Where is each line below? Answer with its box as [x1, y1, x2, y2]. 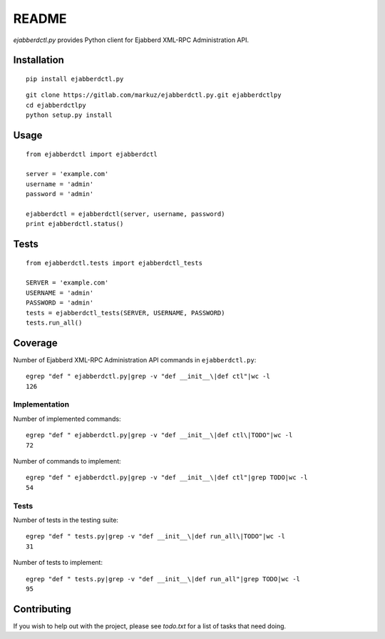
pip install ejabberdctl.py [26, 75, 124, 83]
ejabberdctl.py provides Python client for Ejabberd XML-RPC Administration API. [13, 36, 250, 44]
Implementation [13, 399, 70, 409]
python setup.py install [26, 111, 113, 119]
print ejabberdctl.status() [26, 220, 124, 228]
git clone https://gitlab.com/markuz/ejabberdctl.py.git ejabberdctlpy [26, 91, 282, 99]
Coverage [13, 337, 58, 349]
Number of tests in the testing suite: [13, 516, 119, 524]
